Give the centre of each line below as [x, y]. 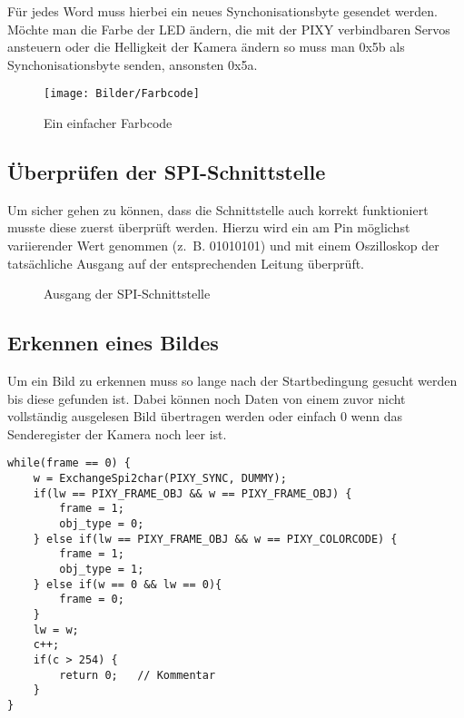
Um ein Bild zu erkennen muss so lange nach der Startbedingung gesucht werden [232, 380]
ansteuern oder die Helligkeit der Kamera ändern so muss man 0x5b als [206, 47]
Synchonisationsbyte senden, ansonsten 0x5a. [133, 64]
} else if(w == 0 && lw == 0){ [128, 584]
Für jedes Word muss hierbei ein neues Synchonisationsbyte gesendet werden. [222, 11]
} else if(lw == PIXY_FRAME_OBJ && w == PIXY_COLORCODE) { [215, 539]
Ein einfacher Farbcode [108, 123]
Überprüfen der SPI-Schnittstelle [167, 172]
